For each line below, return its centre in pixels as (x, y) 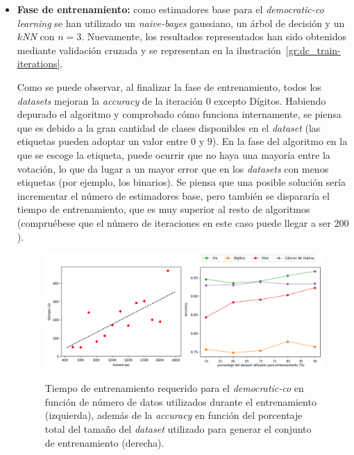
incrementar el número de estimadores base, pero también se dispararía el (173, 195)
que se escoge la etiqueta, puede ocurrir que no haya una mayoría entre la (174, 154)
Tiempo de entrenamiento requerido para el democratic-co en (174, 388)
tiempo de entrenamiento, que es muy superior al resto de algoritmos (163, 209)
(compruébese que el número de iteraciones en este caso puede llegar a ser (174, 222)
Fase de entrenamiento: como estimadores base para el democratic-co (170, 9)
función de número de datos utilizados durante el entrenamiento (180, 401)
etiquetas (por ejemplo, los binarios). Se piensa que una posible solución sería (181, 182)
